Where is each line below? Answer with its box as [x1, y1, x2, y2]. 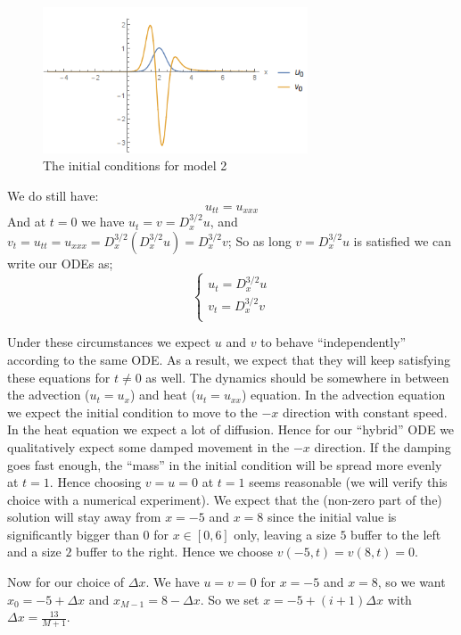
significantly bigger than [7, 524, 139, 543]
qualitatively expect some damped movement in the [7, 437, 290, 456]
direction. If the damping [314, 437, 451, 456]
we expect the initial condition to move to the [7, 402, 258, 421]
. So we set [200, 590, 259, 608]
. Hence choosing [49, 473, 142, 491]
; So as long [227, 231, 292, 250]
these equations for [7, 367, 111, 386]
